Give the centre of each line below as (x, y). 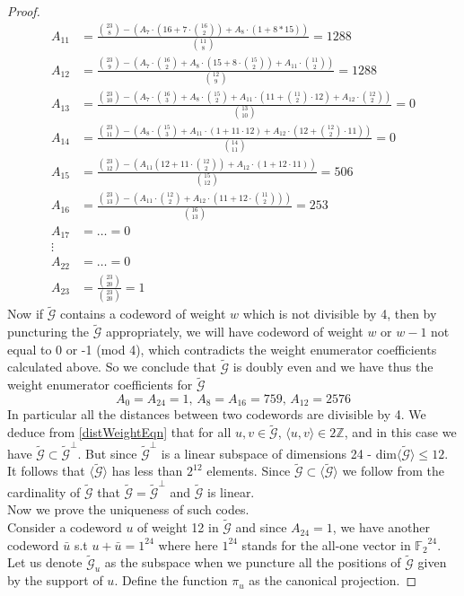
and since (261, 527)
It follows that (46, 471)
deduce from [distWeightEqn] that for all (119, 432)
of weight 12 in (178, 527)
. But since (107, 453)
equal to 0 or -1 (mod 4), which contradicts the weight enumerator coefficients (222, 349)
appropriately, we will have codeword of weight (234, 332)
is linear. (231, 491)
